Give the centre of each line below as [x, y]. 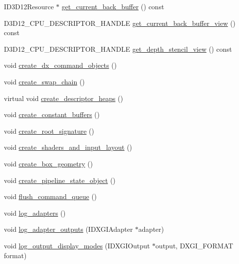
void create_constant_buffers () [52, 114]
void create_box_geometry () [49, 163]
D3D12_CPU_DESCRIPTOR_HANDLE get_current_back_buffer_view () [120, 23]
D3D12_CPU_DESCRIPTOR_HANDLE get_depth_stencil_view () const [118, 49]
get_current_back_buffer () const [113, 6]
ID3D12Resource [29, 6]
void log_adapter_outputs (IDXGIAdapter [69, 229]
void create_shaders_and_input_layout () [68, 147]
